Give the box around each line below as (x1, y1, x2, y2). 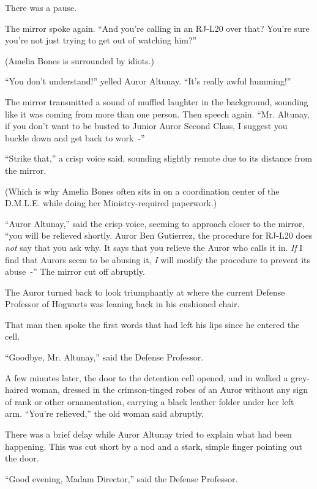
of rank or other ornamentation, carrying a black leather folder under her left (5, 395, 294, 408)
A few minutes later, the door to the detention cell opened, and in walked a (5, 371, 288, 384)
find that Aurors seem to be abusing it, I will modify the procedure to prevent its (5, 253, 311, 266)
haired (5, 383, 29, 396)
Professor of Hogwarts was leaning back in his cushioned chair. (5, 297, 240, 310)
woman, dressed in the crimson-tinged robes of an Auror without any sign (31, 383, 308, 396)
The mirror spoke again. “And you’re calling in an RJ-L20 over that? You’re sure (5, 21, 310, 34)
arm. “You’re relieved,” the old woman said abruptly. (5, 407, 204, 420)
